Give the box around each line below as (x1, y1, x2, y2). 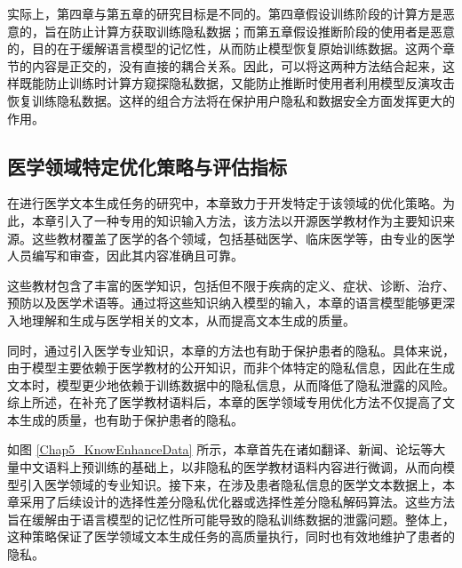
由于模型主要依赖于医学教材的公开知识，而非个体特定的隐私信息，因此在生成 (7, 358, 455, 377)
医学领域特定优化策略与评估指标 (7, 152, 287, 180)
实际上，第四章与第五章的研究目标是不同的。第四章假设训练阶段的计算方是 (7, 4, 442, 22)
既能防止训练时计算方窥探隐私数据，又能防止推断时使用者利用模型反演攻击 (19, 74, 455, 92)
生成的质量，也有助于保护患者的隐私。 (19, 410, 243, 428)
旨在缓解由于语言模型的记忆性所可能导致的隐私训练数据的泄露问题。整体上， (7, 509, 455, 528)
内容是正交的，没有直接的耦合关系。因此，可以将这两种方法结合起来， (31, 56, 442, 75)
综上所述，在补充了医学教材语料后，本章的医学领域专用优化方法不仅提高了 (7, 393, 442, 412)
